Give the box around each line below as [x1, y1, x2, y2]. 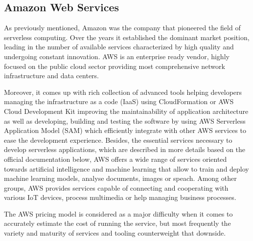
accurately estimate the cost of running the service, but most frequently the [4, 218, 231, 228]
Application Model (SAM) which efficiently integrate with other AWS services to [4, 125, 246, 135]
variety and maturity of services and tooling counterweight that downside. [4, 228, 226, 238]
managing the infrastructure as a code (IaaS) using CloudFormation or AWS [4, 96, 234, 107]
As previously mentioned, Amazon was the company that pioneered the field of [4, 22, 241, 33]
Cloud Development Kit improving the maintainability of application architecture [4, 106, 249, 116]
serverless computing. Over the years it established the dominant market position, [4, 32, 250, 42]
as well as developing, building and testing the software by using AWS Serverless [4, 115, 246, 126]
